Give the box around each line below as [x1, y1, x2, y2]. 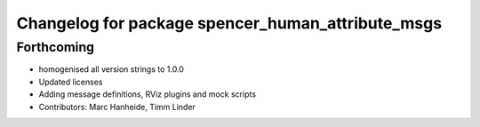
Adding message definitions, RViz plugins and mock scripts [38, 89, 257, 99]
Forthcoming [16, 39, 95, 55]
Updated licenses [38, 76, 103, 87]
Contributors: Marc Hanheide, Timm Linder [38, 101, 196, 112]
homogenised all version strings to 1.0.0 [38, 64, 184, 75]
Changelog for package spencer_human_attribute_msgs [16, 13, 443, 33]
